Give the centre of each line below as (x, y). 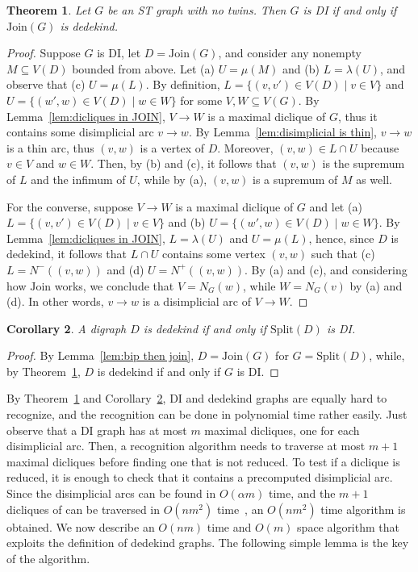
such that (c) (343, 254)
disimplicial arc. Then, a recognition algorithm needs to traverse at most (186, 446)
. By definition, (183, 84)
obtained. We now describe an (81, 526)
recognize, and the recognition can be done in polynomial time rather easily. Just (207, 414)
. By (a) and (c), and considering (326, 269)
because (380, 147)
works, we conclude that (114, 285)
